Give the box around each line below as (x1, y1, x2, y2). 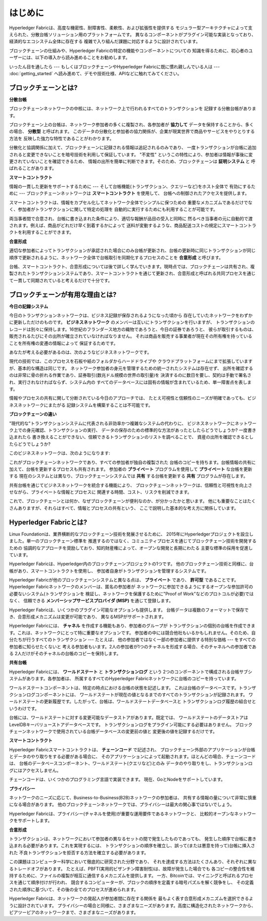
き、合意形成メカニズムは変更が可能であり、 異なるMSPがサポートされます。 (9, 614, 167, 620)
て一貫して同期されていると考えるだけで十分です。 (9, 277, 113, 283)
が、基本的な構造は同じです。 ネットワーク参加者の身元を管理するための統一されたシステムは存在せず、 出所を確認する (9, 365, 253, 371)
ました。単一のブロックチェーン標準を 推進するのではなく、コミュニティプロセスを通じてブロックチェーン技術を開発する (9, 538, 257, 544)
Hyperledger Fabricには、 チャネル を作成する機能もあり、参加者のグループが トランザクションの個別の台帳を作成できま (9, 623, 256, 629)
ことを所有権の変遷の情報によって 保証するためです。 (9, 340, 118, 346)
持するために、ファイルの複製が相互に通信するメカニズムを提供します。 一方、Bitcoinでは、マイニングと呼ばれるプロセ (9, 873, 254, 878)
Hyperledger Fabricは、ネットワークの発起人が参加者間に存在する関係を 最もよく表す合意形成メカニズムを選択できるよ (9, 896, 254, 902)
